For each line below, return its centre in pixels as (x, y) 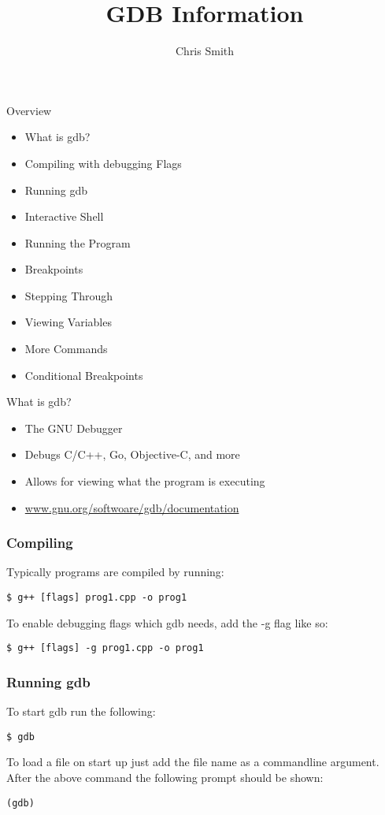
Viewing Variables (68, 322)
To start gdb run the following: (81, 711)
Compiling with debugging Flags (103, 163)
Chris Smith (205, 51)
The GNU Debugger (74, 428)
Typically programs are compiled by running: (115, 572)
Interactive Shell (64, 216)
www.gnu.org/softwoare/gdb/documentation (132, 507)
